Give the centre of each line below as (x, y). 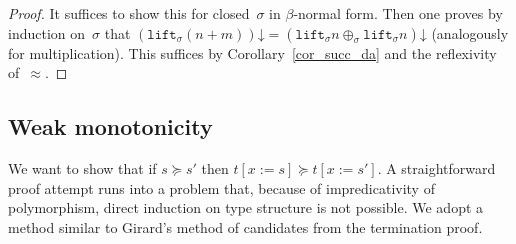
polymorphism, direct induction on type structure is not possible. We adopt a (246, 207)
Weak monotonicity (110, 126)
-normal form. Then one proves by (398, 13)
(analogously (470, 32)
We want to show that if (82, 167)
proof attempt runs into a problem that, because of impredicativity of (221, 187)
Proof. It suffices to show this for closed (129, 13)
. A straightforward (436, 167)
